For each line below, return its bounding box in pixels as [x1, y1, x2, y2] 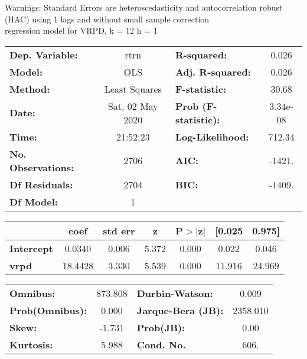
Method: [9, 81, 50, 96]
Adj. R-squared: [175, 64, 251, 79]
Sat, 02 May [107, 99, 158, 113]
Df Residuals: [9, 177, 73, 191]
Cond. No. [136, 337, 186, 351]
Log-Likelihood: [175, 129, 249, 143]
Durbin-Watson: [136, 286, 213, 300]
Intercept [9, 241, 53, 255]
